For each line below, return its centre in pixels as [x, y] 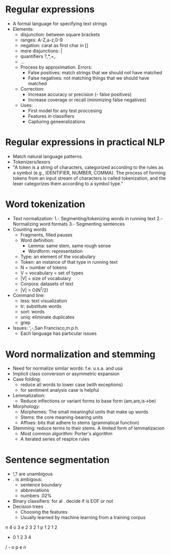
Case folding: [27, 379]
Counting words [30, 229]
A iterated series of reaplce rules [55, 439]
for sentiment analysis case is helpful [59, 390]
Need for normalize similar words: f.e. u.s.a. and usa [68, 368]
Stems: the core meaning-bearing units [62, 417]
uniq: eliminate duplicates [47, 317]
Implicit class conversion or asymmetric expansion [66, 374]
